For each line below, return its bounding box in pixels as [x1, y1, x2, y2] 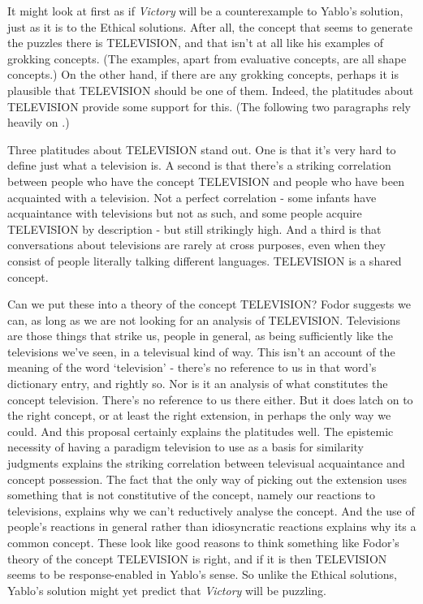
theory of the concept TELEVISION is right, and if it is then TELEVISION [7, 550, 387, 567]
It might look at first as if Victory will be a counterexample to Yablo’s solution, [7, 2, 404, 19]
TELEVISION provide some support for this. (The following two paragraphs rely [7, 97, 411, 114]
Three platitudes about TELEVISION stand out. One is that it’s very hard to [7, 140, 396, 157]
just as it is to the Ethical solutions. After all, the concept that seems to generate [7, 18, 412, 35]
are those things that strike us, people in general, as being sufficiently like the [7, 327, 394, 344]
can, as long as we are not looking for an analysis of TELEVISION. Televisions [7, 311, 401, 328]
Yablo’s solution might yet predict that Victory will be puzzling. [7, 581, 327, 598]
